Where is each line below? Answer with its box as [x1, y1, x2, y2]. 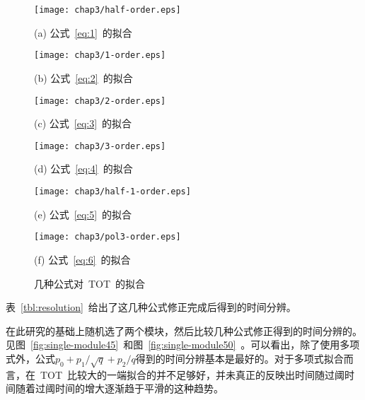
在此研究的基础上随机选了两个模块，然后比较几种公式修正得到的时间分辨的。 [6, 323, 362, 338]
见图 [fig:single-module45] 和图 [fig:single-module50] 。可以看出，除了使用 [6, 337, 340, 352]
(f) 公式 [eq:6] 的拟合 [34, 252, 131, 266]
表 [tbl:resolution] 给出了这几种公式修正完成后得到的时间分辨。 [6, 300, 296, 314]
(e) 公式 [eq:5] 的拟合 [34, 206, 132, 221]
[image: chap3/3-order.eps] [34, 141, 166, 151]
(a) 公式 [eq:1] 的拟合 [34, 25, 132, 40]
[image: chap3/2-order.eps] [34, 95, 166, 106]
